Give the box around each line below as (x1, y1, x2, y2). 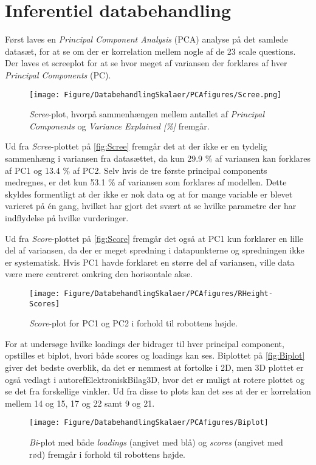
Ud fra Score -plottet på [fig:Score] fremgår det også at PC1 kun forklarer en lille (5, 232, 304, 244)
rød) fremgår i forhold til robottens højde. (29, 447, 185, 460)
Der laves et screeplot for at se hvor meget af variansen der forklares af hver (5, 57, 287, 69)
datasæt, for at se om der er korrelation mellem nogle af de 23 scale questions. (5, 44, 296, 57)
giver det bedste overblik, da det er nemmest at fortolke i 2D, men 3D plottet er (5, 360, 304, 373)
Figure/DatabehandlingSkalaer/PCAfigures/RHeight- (64, 289, 273, 298)
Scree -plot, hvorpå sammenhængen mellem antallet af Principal (29, 108, 265, 120)
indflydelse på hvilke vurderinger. (5, 211, 129, 224)
